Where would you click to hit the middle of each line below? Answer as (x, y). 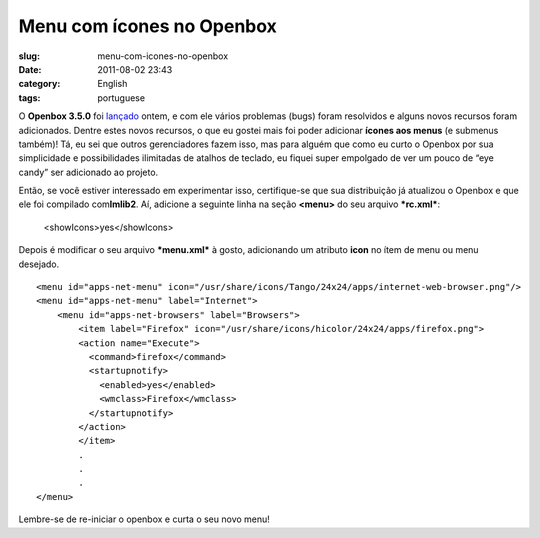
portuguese (121, 97)
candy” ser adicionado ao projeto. (88, 172)
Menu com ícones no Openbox (147, 26)
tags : (29, 97)
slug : (29, 56)
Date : (30, 69)
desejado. (39, 264)
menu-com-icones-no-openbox (163, 56)
